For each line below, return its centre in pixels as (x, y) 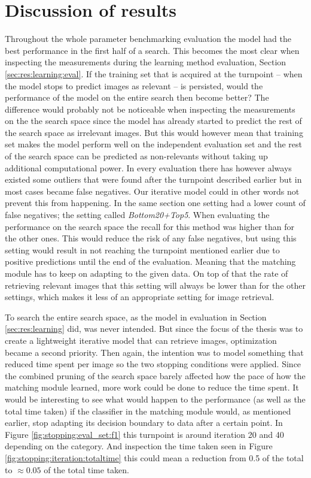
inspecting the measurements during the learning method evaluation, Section (146, 62)
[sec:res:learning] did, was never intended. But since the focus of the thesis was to (154, 329)
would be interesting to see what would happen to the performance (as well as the (155, 399)
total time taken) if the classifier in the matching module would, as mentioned (148, 411)
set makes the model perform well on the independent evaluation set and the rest (153, 144)
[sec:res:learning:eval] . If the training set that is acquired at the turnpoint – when (154, 73)
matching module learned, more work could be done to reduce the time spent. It (152, 387)
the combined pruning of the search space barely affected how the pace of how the (155, 375)
